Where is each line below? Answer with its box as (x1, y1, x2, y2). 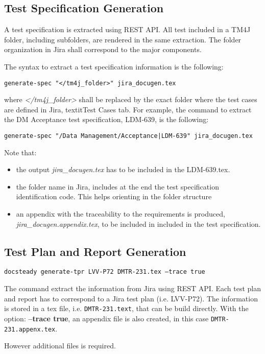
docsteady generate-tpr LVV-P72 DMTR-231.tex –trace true (4, 268, 205, 276)
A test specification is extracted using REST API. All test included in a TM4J (4, 24, 251, 35)
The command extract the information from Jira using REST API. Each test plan (4, 283, 261, 294)
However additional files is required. (4, 340, 116, 351)
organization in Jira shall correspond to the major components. (4, 44, 202, 55)
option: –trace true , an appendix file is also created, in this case (4, 313, 209, 323)
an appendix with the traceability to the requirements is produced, (16, 208, 225, 219)
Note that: (4, 147, 37, 157)
